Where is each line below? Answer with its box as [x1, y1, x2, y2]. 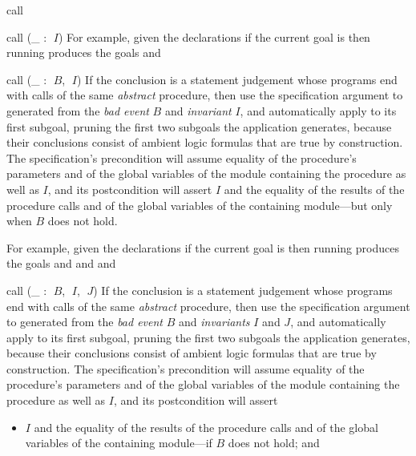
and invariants [178, 313, 250, 330]
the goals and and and [6, 255, 116, 272]
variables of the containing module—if [25, 434, 212, 451]
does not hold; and [228, 434, 320, 451]
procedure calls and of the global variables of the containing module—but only [6, 196, 393, 213]
